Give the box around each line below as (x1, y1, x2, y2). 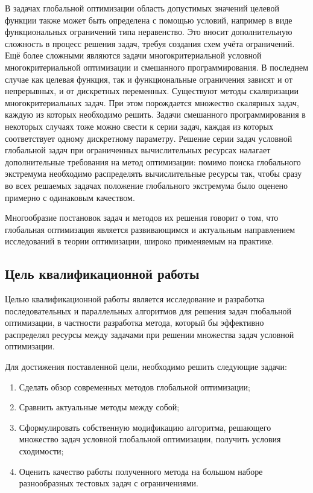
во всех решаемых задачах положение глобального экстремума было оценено (5, 179, 288, 191)
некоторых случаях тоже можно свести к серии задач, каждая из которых (5, 119, 273, 132)
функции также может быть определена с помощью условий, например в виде (5, 13, 292, 26)
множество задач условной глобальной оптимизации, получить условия (19, 433, 281, 445)
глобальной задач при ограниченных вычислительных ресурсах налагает (5, 144, 271, 156)
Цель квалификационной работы (5, 264, 200, 283)
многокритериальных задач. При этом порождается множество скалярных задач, (5, 96, 299, 109)
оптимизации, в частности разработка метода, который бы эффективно (5, 316, 264, 329)
